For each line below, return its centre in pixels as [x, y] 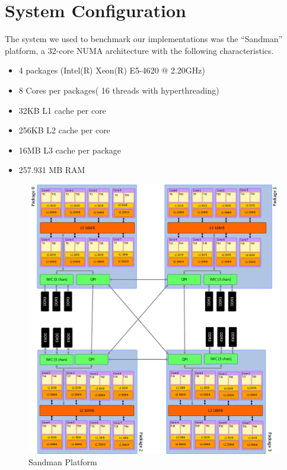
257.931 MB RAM [52, 170]
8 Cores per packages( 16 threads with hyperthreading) [119, 90]
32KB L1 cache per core [62, 110]
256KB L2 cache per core [64, 130]
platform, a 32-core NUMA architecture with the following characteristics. [139, 50]
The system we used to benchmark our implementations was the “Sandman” [144, 39]
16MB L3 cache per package [70, 150]
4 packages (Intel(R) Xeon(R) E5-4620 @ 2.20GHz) [112, 70]
